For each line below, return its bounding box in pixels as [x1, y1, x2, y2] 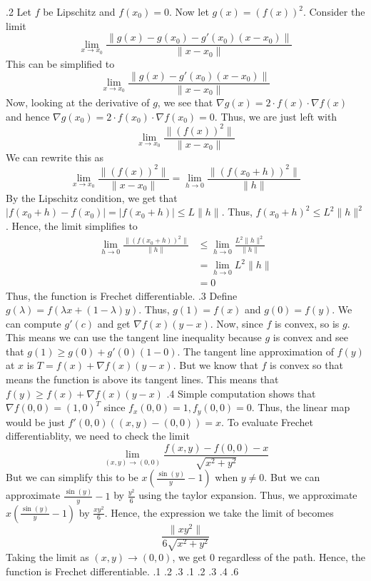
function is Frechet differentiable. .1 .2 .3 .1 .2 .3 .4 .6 [6, 563, 239, 578]
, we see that [157, 94, 213, 109]
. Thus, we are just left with [214, 108, 337, 123]
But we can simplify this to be [6, 470, 138, 485]
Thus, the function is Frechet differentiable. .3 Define [6, 288, 238, 303]
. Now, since [210, 315, 263, 330]
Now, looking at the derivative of [6, 94, 150, 109]
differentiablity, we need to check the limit [6, 428, 190, 443]
